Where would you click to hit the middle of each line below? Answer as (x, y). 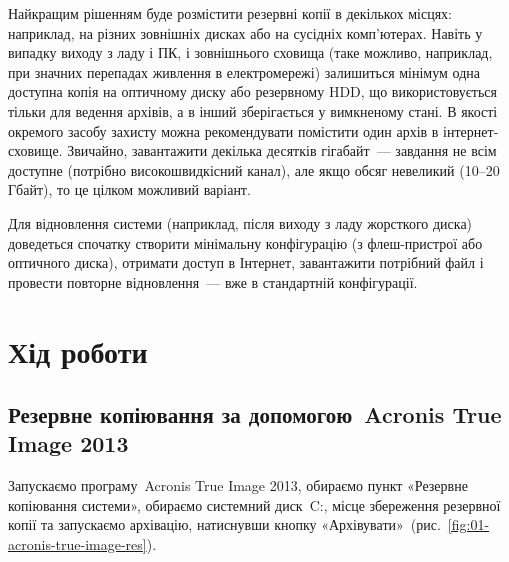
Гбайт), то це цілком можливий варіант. (129, 189)
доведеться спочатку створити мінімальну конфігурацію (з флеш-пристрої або (245, 242)
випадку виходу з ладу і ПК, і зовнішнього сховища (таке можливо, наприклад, (250, 52)
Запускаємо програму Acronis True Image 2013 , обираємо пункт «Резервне (238, 485)
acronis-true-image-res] (77, 544)
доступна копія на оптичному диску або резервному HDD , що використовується (252, 91)
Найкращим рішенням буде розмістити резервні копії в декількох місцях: (230, 13)
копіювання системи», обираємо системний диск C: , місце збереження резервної (254, 504)
